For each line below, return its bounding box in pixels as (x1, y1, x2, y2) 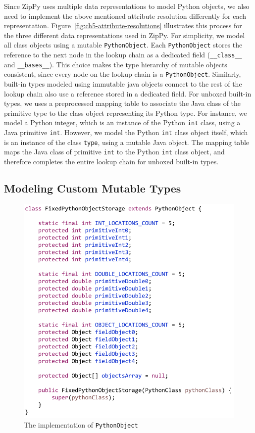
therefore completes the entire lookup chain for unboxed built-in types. (4, 156, 219, 166)
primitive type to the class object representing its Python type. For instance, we (4, 107, 247, 118)
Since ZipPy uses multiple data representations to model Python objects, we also (4, 1, 250, 11)
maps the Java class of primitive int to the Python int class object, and (4, 146, 225, 157)
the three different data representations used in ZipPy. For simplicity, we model (4, 30, 245, 40)
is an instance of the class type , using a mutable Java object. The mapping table (4, 137, 250, 147)
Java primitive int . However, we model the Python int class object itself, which (4, 127, 248, 138)
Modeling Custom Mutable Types (4, 180, 181, 195)
